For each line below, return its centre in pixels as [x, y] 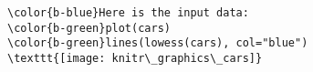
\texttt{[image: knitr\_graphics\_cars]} [135, 58]
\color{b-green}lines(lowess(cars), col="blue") [158, 43]
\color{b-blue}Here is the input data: [128, 13]
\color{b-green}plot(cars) [89, 28]
